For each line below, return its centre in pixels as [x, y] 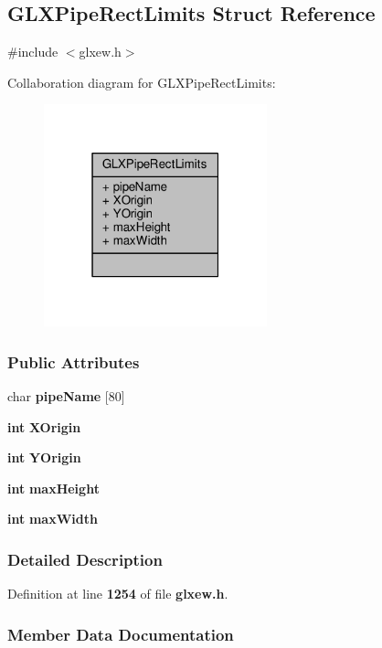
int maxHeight [53, 488]
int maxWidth [53, 519]
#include [33, 52]
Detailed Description [85, 559]
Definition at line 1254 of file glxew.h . [118, 594]
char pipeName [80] [66, 395]
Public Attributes [74, 361]
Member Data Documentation [121, 634]
